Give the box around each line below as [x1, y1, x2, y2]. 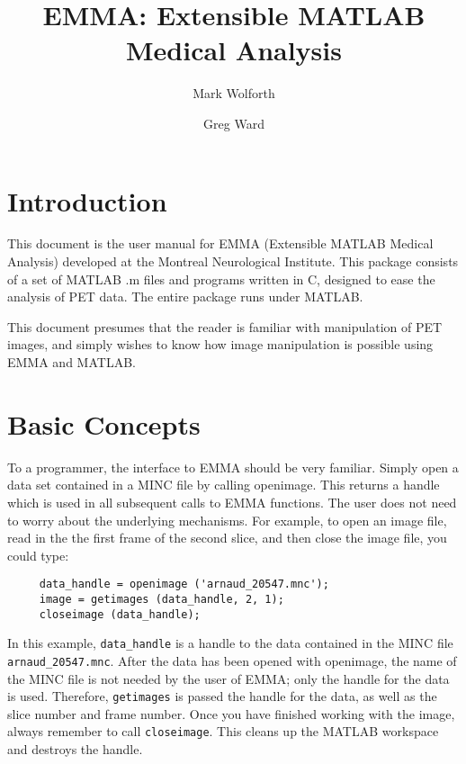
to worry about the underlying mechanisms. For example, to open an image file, [7, 510, 447, 529]
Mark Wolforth [193, 84, 275, 103]
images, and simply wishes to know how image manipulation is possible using [7, 335, 434, 354]
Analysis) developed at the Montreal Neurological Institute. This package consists [7, 252, 459, 271]
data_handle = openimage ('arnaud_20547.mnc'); [39, 578, 329, 591]
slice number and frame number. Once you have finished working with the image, [7, 704, 455, 723]
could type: [7, 545, 69, 564]
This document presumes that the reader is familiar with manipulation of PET [7, 317, 443, 336]
